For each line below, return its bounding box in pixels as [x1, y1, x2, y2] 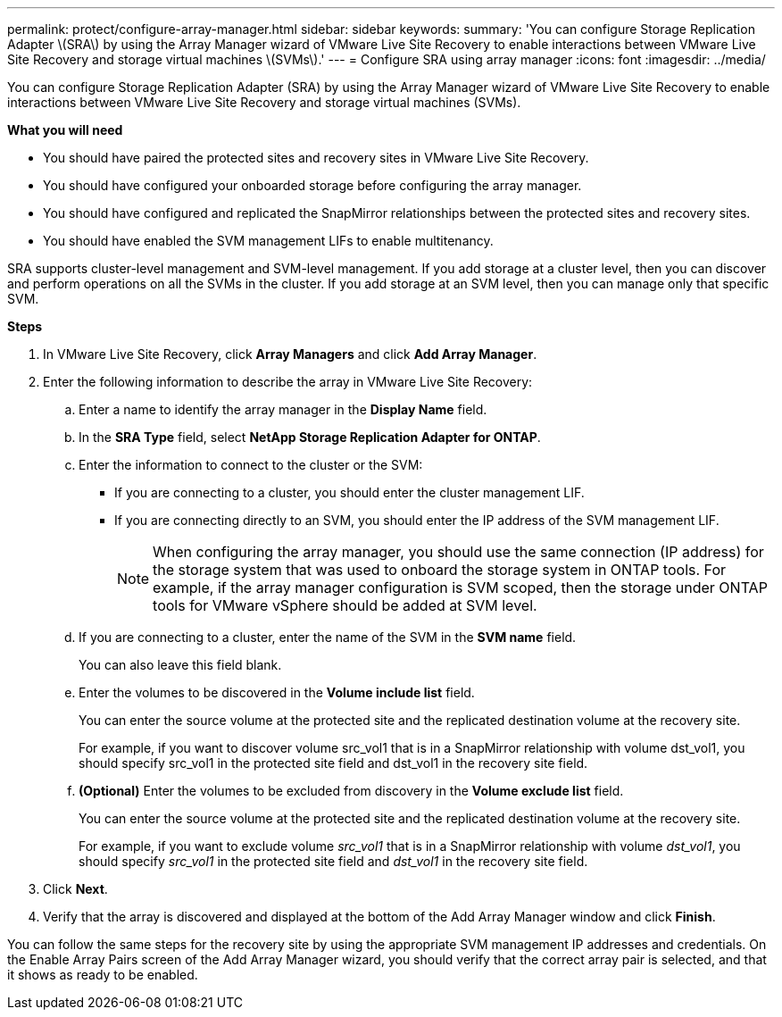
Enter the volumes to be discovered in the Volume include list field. [79, 685, 475, 700]
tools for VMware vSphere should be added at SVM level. [153, 596, 537, 614]
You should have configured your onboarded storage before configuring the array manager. [43, 178, 582, 193]
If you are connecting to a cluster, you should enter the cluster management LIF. [114, 485, 585, 500]
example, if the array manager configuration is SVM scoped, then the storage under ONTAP [153, 579, 768, 596]
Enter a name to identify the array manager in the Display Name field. [79, 402, 487, 417]
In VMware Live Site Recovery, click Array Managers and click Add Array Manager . [43, 346, 537, 362]
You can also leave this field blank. [79, 657, 282, 672]
